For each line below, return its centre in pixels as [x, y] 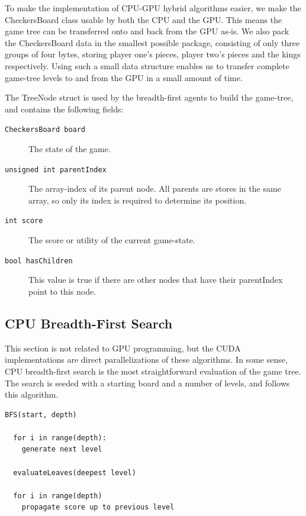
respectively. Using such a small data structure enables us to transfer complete [147, 65]
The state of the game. [70, 149]
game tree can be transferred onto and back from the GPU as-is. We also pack [147, 31]
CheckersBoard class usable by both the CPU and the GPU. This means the [144, 19]
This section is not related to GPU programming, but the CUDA [123, 348]
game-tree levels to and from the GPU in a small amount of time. [124, 77]
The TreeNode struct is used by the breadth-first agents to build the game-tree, [149, 97]
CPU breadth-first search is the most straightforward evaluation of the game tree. [153, 371]
